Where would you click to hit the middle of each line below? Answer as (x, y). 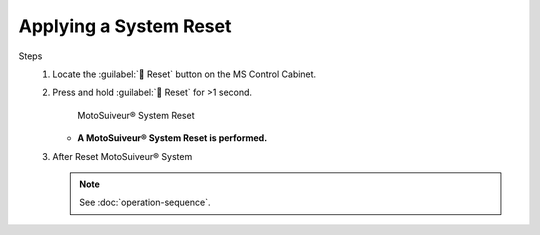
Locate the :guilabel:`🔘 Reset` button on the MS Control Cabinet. (184, 74)
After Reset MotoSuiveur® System (122, 156)
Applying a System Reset (125, 26)
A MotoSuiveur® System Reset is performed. (172, 138)
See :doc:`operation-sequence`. (145, 202)
